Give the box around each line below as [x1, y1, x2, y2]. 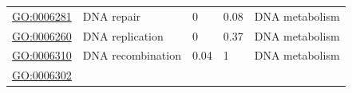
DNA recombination [82, 47, 181, 64]
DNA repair [82, 7, 141, 24]
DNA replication [82, 27, 164, 44]
